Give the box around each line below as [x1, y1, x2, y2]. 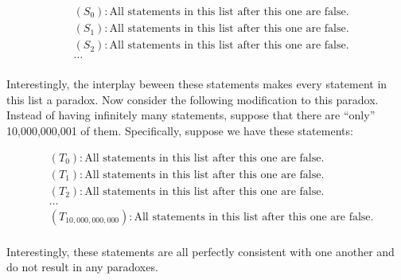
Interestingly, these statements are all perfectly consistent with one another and [6, 243, 395, 259]
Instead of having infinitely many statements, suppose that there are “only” [6, 107, 376, 123]
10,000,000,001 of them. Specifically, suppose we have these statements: [6, 122, 353, 138]
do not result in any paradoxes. [6, 259, 158, 275]
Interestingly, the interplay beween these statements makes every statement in [6, 76, 387, 92]
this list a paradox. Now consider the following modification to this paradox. [6, 91, 379, 107]
